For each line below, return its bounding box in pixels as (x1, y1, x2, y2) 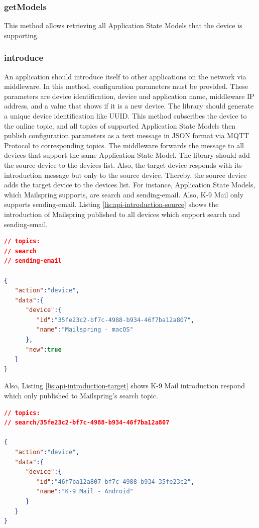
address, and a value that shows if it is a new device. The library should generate (4, 100, 254, 111)
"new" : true (25, 346, 62, 353)
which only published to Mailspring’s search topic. (4, 390, 158, 401)
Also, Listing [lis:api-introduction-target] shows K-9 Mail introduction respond (4, 380, 245, 391)
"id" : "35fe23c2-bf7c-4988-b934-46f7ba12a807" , (36, 316, 195, 324)
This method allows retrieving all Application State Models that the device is (4, 20, 242, 31)
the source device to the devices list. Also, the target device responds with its (4, 159, 242, 170)
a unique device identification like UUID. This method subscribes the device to (4, 111, 247, 121)
